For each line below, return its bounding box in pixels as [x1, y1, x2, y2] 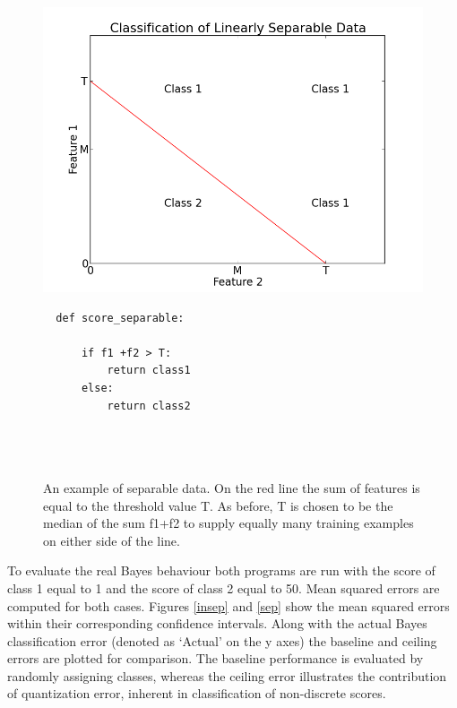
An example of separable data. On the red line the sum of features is [43, 478, 420, 496]
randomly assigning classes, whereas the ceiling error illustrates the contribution [7, 666, 447, 685]
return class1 [107, 364, 191, 377]
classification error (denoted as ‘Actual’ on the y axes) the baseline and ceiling [7, 631, 437, 650]
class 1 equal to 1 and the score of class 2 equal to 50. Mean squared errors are [7, 578, 440, 597]
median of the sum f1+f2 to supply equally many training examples [43, 514, 414, 532]
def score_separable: [56, 311, 185, 324]
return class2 [107, 399, 191, 412]
